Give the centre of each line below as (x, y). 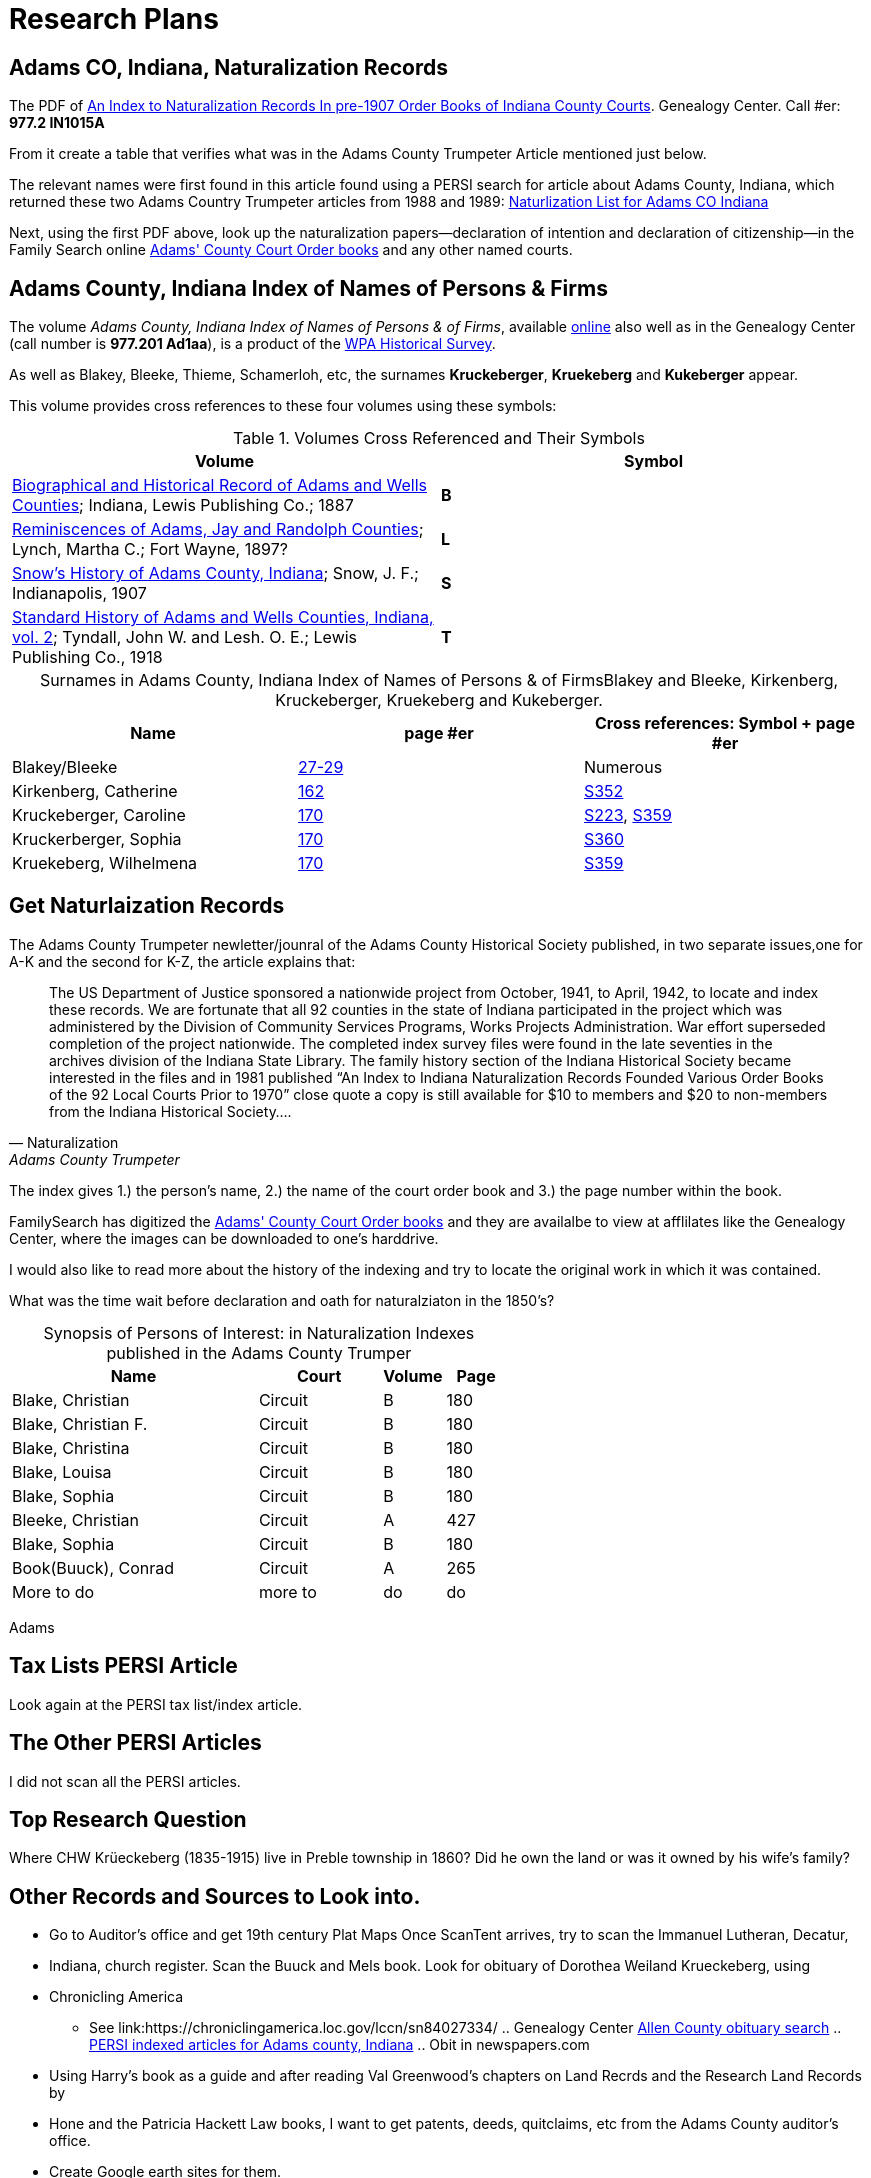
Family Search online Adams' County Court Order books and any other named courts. (291, 250)
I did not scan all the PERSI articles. (125, 1781)
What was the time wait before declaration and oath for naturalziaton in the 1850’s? (282, 1300)
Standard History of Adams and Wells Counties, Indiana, (223, 617)
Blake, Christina (71, 1447)
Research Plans (114, 19)
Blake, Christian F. (80, 1423)
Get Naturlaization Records (147, 906)
